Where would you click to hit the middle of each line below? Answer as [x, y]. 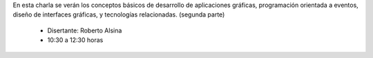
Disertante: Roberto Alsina [85, 30]
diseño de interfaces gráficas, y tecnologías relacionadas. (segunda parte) [119, 14]
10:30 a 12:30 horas [75, 40]
